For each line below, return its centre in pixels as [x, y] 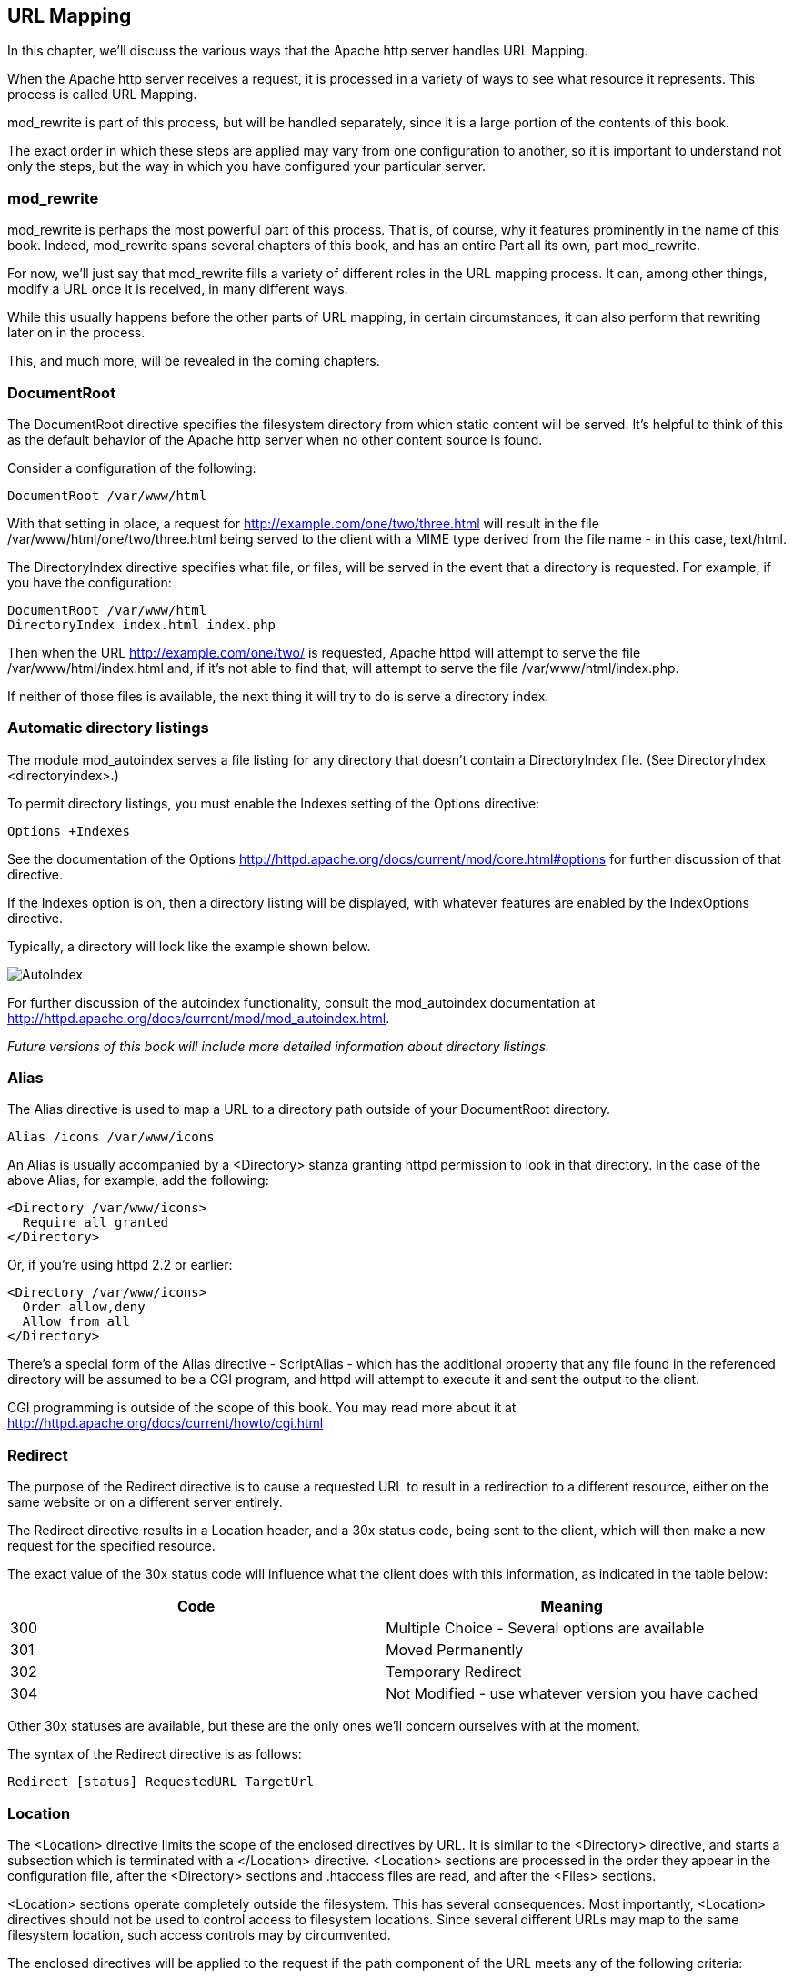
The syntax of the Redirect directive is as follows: [155, 1754]
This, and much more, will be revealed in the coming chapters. [194, 361]
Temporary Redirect [454, 1672]
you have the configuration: [90, 582]
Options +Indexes [69, 831]
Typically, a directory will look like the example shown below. [189, 946]
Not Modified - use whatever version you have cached [572, 1694]
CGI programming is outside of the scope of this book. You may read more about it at [262, 1408]
